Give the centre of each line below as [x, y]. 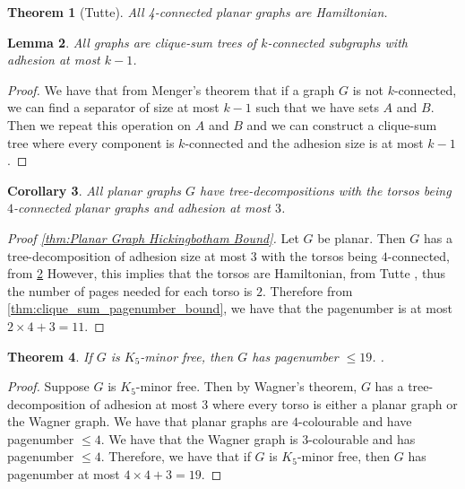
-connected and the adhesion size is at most [304, 142]
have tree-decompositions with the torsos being [326, 190]
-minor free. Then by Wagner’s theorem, [246, 386]
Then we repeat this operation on [99, 124]
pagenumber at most [64, 474]
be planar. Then [362, 237]
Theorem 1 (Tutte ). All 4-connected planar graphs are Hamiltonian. [198, 12]
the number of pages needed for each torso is [130, 290]
